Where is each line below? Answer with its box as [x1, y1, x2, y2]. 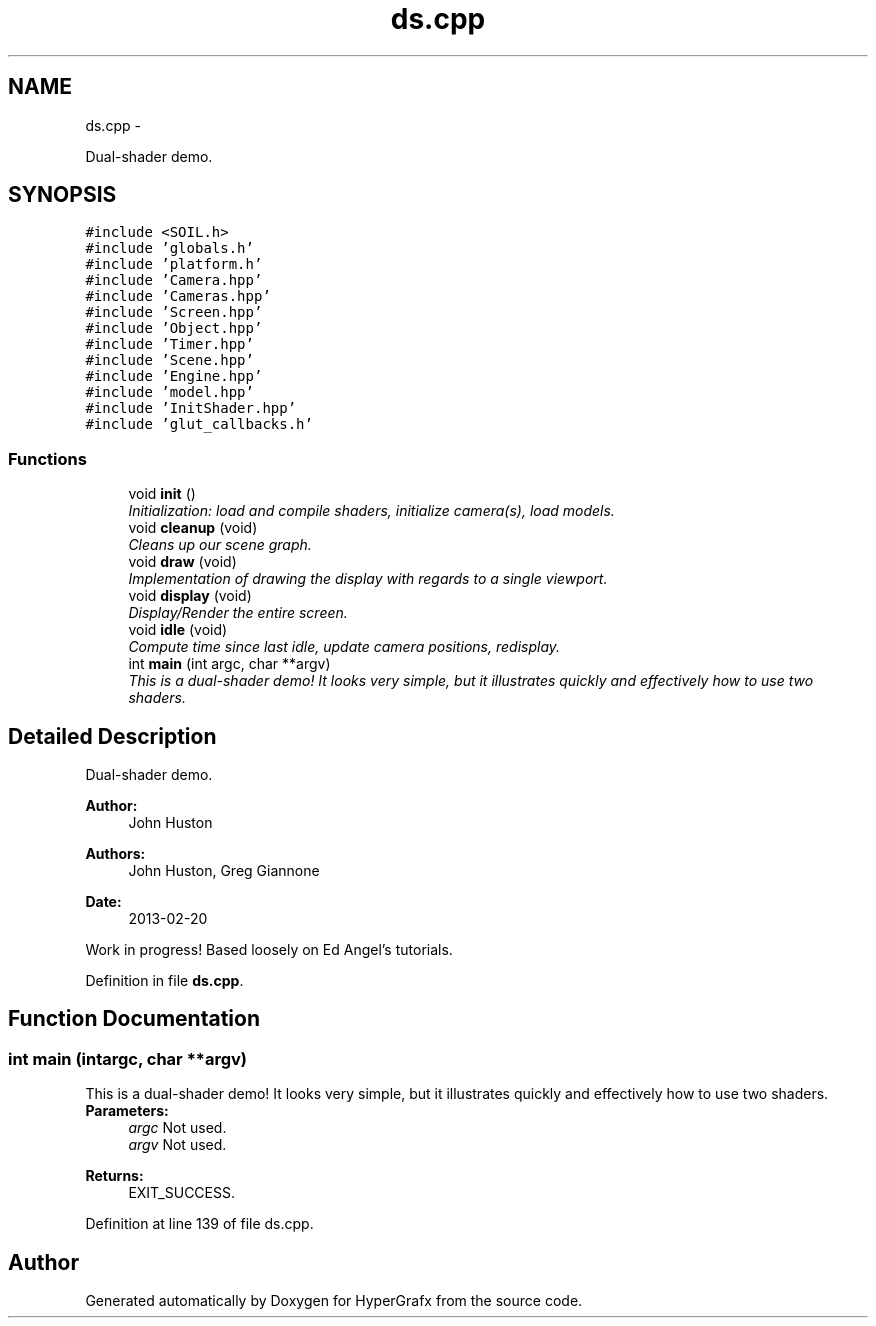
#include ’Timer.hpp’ [85, 336, 254, 353]
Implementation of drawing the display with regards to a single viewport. [128, 570, 608, 588]
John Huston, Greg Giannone [128, 862, 320, 880]
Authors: [85, 845, 146, 863]
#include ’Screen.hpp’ [85, 304, 263, 321]
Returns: [85, 1167, 144, 1185]
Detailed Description [8, 723, 217, 749]
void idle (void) [128, 621, 228, 639]
